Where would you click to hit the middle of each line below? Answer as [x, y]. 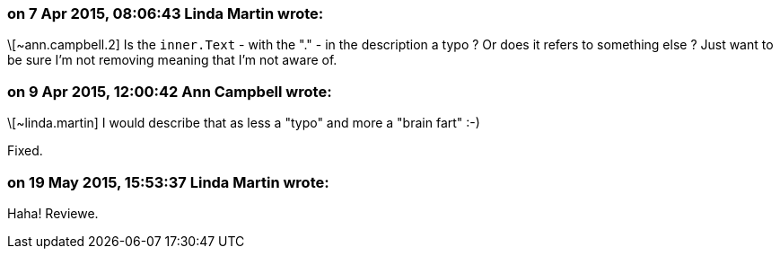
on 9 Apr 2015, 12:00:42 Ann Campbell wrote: [170, 91]
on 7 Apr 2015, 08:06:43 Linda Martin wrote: [166, 13]
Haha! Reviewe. [53, 213]
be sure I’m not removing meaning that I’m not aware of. [172, 60]
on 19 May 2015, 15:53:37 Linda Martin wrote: [168, 182]
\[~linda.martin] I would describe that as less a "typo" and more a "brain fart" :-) [244, 123]
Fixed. [25, 151]
